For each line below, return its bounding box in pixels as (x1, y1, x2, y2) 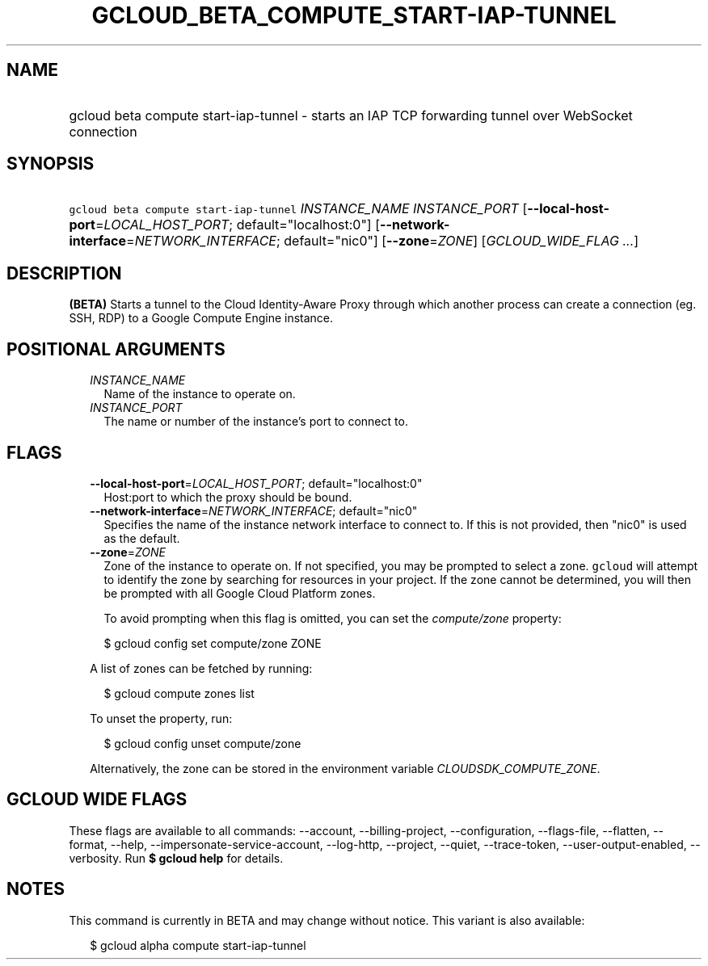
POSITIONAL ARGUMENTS (6, 338, 225, 359)
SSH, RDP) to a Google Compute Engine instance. (69, 311, 334, 325)
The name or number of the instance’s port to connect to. (103, 414, 408, 429)
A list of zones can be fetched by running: (90, 661, 313, 675)
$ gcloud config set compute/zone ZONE (103, 636, 322, 650)
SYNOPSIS (6, 153, 95, 174)
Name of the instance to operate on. (103, 387, 296, 401)
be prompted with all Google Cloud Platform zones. (103, 586, 376, 600)
